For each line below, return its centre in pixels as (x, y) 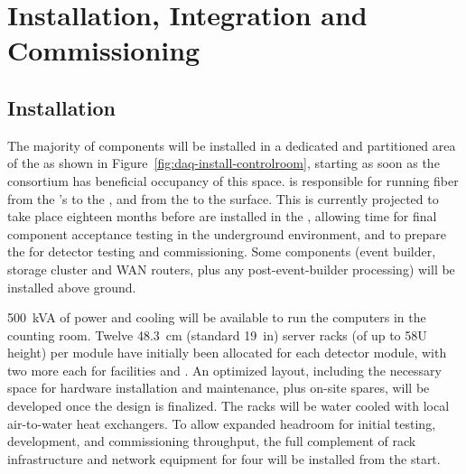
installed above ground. (72, 287)
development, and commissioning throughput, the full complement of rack (212, 441)
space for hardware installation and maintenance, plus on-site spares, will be (219, 388)
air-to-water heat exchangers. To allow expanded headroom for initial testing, (222, 423)
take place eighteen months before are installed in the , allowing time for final (222, 216)
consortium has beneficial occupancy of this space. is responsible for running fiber (233, 180)
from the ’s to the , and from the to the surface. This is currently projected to (223, 198)
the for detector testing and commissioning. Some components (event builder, (222, 251)
